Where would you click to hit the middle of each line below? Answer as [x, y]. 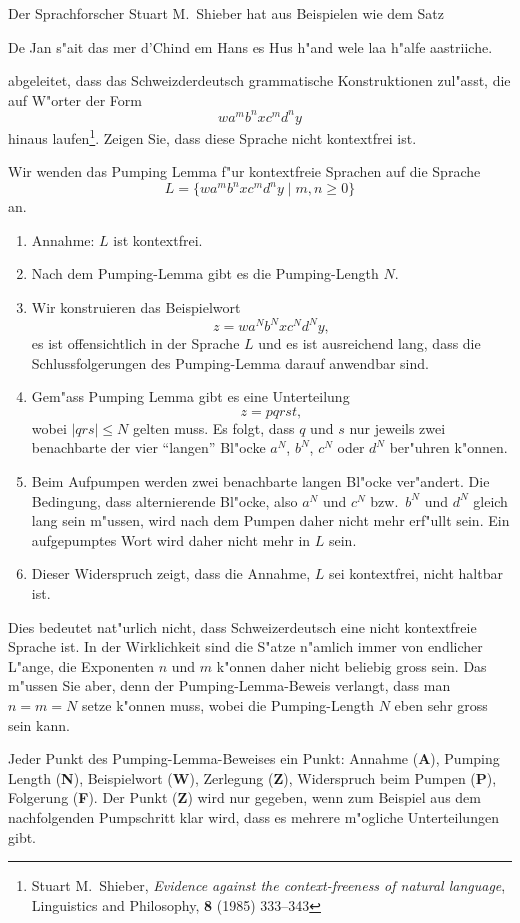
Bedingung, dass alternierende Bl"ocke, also [164, 500]
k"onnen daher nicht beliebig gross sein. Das [351, 665]
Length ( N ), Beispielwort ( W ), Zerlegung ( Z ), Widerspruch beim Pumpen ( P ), [252, 777]
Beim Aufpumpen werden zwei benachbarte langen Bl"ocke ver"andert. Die [260, 481]
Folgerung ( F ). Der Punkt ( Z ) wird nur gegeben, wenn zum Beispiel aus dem [244, 797]
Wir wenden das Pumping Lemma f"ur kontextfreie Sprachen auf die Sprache [244, 171]
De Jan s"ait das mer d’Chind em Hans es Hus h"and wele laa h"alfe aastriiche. [250, 46]
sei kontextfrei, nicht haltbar [415, 573]
